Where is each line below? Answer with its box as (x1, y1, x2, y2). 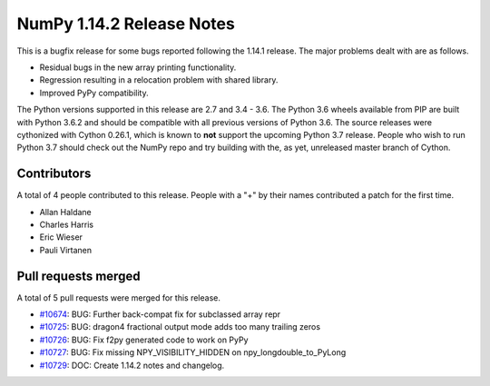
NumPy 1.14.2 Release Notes (16, 14, 235, 34)
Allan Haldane (39, 206, 93, 217)
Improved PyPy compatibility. (39, 87, 149, 98)
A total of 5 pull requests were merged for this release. (16, 292, 221, 303)
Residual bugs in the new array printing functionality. (39, 62, 237, 73)
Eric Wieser (39, 232, 83, 242)
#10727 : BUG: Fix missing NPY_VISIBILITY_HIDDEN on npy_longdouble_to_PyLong (39, 347, 347, 358)
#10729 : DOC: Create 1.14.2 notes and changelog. (39, 360, 225, 371)
